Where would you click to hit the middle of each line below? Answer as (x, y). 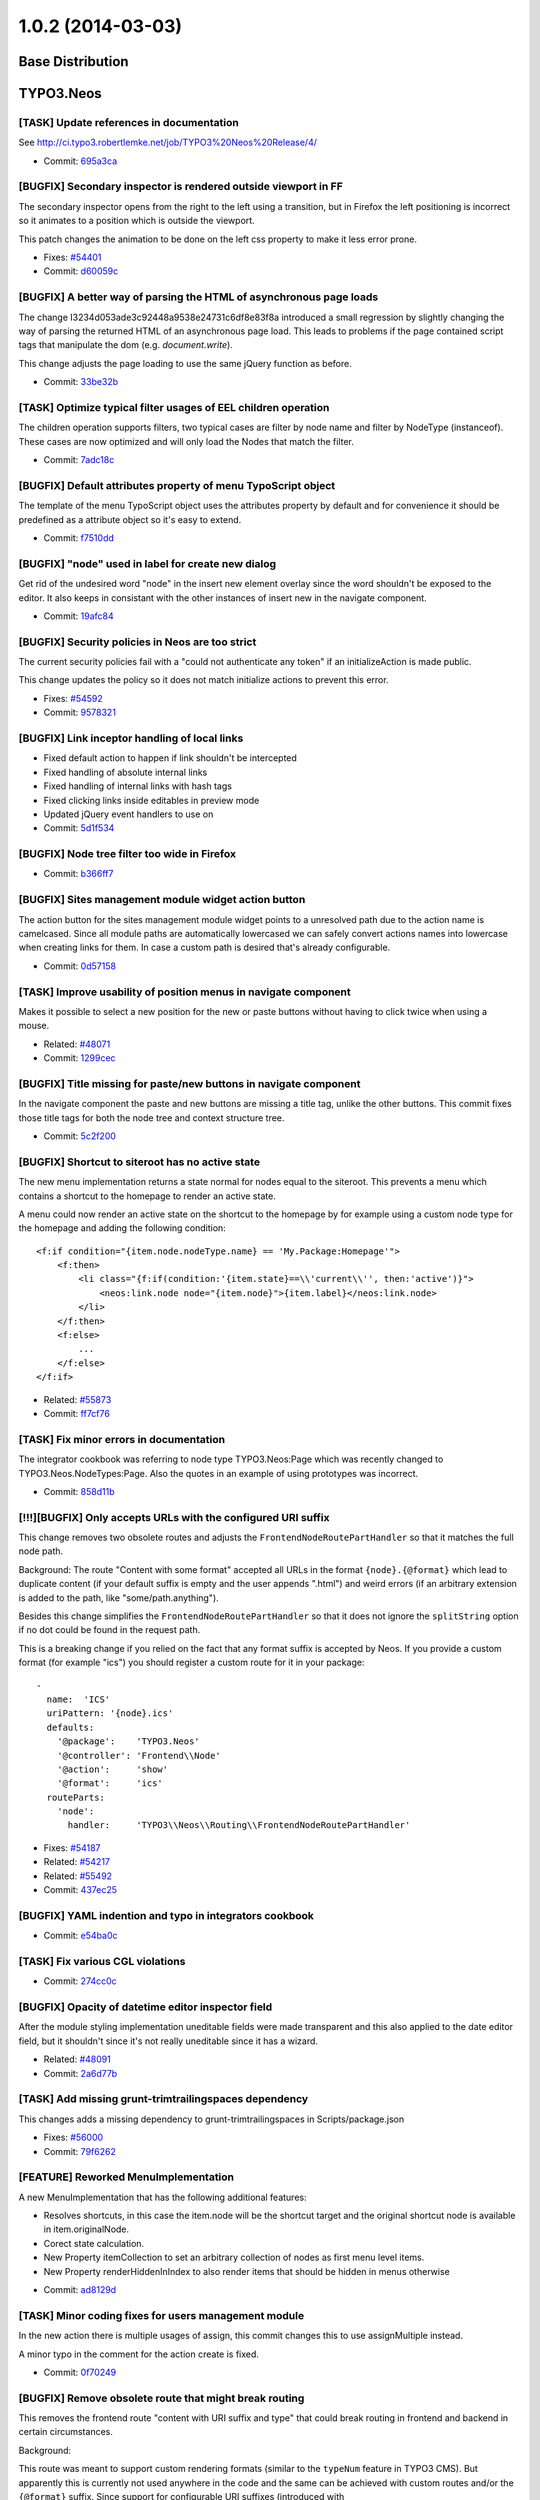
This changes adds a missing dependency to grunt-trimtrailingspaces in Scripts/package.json (211, 2119)
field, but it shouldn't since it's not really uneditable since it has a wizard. (168, 2041)
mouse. (34, 1026)
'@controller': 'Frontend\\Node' (139, 1755)
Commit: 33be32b (81, 382)
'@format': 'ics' (110, 1783)
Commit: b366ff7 (78, 874)
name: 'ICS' (78, 1699)
